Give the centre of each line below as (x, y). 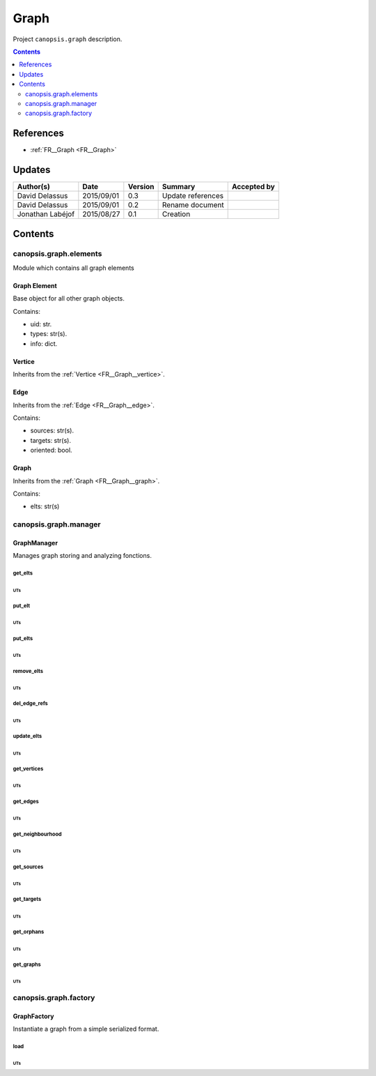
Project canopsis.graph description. (68, 39)
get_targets (27, 900)
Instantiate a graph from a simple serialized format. (86, 1029)
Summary (179, 187)
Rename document (193, 205)
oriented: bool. (51, 450)
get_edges (26, 801)
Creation (176, 214)
